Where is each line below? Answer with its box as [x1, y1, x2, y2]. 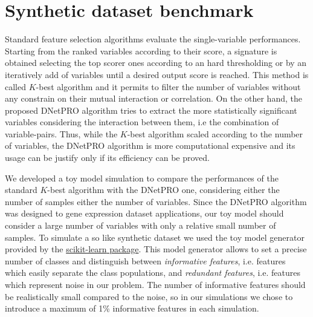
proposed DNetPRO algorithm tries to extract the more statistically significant [5, 103, 297, 116]
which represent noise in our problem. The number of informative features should [5, 278, 306, 290]
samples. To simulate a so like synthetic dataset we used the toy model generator [5, 230, 305, 243]
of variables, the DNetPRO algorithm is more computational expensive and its [5, 139, 295, 152]
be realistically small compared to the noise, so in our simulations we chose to [5, 290, 293, 302]
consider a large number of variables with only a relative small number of [5, 219, 276, 232]
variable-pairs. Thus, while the [5, 127, 118, 140]
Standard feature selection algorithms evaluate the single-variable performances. [5, 33, 301, 45]
